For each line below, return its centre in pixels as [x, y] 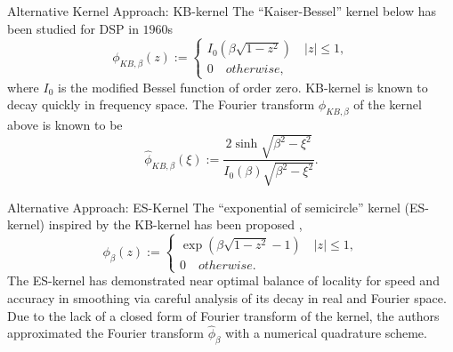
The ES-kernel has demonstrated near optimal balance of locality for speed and [223, 280]
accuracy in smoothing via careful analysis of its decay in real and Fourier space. [227, 298]
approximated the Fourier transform [106, 333]
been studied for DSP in [73, 28]
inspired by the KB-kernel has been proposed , [175, 224]
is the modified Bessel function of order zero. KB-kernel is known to [243, 87]
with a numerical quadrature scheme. [326, 333]
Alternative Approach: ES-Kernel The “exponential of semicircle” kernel [204, 207]
